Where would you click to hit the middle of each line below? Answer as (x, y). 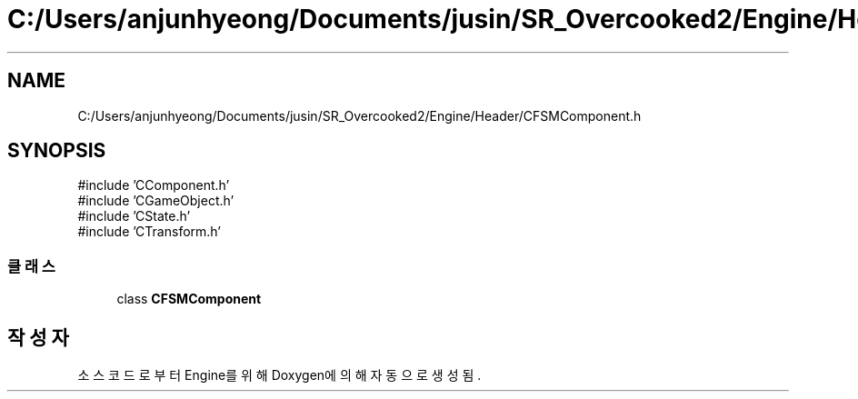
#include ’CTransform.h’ (149, 232)
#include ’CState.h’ (134, 216)
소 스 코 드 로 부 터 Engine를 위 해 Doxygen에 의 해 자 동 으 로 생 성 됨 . (279, 375)
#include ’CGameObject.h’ (156, 201)
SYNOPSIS (57, 151)
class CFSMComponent (189, 299)
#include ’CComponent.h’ (154, 185)
